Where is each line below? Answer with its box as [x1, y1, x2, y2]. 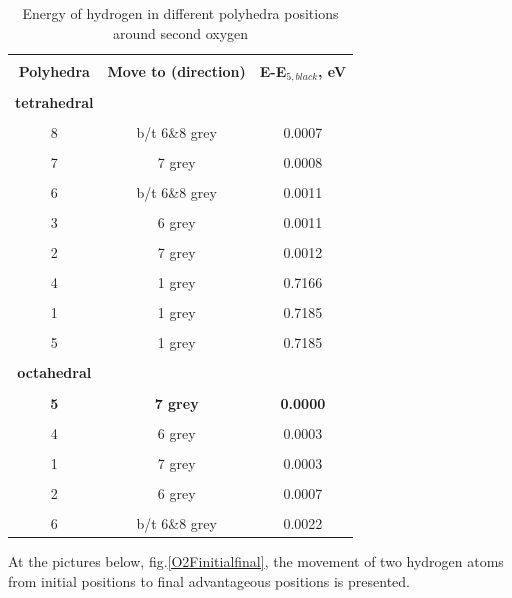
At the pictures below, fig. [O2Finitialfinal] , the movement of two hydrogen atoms [8, 551, 504, 572]
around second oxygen [112, 22, 249, 43]
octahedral [17, 362, 92, 383]
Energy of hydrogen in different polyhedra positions [22, 3, 339, 23]
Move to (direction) [107, 61, 246, 82]
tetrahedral [15, 91, 94, 112]
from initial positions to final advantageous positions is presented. [8, 570, 410, 591]
